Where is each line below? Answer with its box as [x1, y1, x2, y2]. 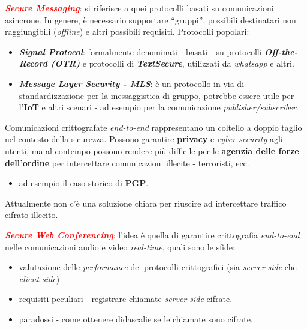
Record [19, 57, 47, 70]
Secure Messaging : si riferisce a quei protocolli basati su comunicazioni [5, 2, 274, 14]
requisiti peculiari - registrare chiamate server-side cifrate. [19, 292, 233, 305]
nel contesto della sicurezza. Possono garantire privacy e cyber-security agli [5, 133, 283, 145]
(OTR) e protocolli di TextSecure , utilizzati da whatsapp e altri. [50, 57, 294, 70]
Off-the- [264, 45, 298, 58]
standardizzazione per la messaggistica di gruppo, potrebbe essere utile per [19, 89, 294, 101]
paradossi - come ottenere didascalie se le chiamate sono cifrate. [19, 312, 253, 325]
